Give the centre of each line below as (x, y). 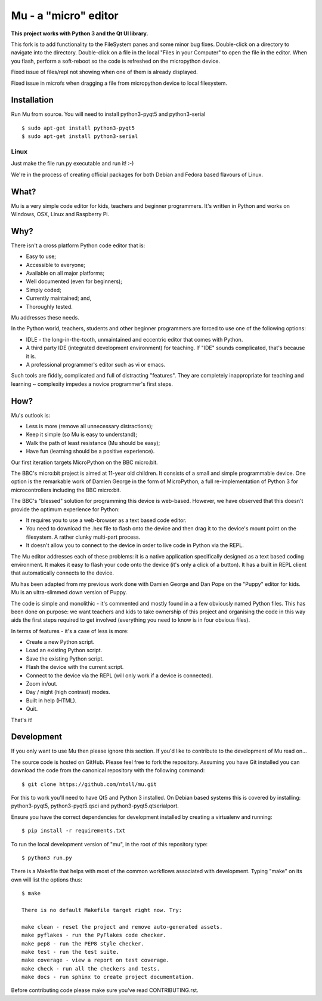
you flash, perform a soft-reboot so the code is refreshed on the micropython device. (116, 61)
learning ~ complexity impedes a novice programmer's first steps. (92, 384)
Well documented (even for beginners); (74, 281)
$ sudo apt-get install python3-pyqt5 (78, 128)
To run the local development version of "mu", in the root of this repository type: (109, 844)
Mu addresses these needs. (45, 318)
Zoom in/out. (42, 684)
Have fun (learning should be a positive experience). (90, 452)
